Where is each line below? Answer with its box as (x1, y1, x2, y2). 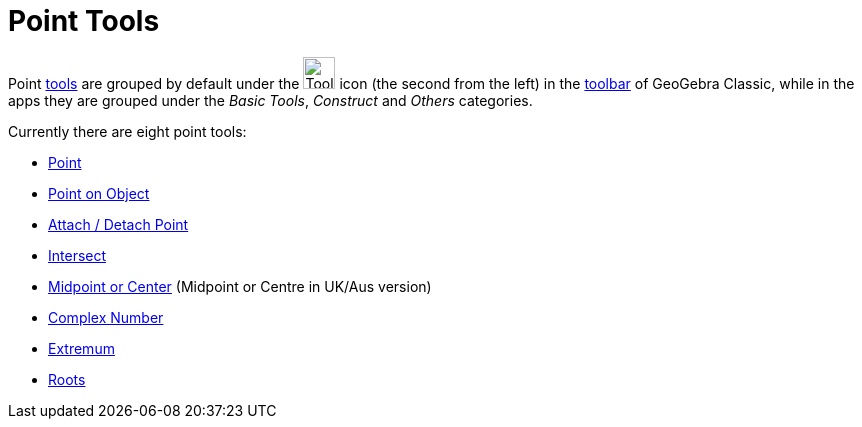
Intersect (48, 246, 107, 264)
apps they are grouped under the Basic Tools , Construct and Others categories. (8, 91, 533, 109)
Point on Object (48, 184, 150, 202)
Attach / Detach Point (48, 215, 189, 233)
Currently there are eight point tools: (8, 122, 247, 140)
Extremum (48, 339, 115, 357)
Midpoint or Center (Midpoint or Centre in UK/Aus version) (48, 277, 432, 295)
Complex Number (48, 308, 164, 326)
